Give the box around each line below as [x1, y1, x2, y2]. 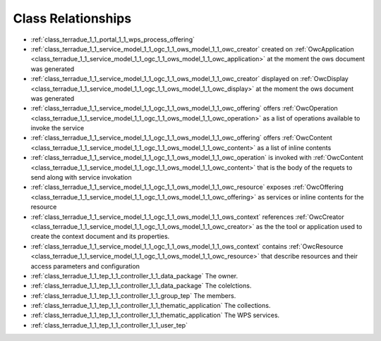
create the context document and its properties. [30, 232, 170, 241]
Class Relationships [13, 11, 132, 26]
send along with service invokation [30, 173, 132, 182]
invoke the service [30, 124, 85, 132]
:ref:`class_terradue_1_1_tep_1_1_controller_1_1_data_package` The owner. [30, 271, 238, 280]
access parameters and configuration [30, 261, 140, 271]
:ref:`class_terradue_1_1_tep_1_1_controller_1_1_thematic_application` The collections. [30, 302, 271, 310]
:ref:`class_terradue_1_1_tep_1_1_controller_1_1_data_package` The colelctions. [30, 282, 252, 290]
